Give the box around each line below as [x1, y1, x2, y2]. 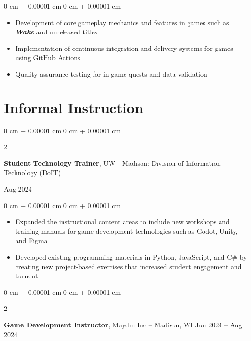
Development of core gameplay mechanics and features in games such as [15, 17, 229, 27]
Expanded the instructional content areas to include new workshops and [15, 216, 230, 227]
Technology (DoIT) [4, 167, 61, 178]
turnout [15, 271, 38, 281]
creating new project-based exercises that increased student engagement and [15, 261, 242, 271]
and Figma [15, 235, 47, 245]
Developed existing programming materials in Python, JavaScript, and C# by [15, 252, 247, 262]
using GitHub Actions [15, 52, 80, 63]
